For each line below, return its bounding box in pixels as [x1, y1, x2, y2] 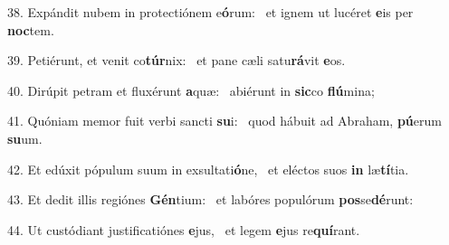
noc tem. [7, 20, 54, 39]
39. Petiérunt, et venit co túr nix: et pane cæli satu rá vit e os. [7, 51, 346, 70]
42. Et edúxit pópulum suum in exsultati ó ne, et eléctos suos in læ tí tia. [7, 159, 409, 178]
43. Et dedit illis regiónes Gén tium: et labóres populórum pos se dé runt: [7, 190, 414, 209]
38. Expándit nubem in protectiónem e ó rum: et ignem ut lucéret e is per [7, 3, 414, 21]
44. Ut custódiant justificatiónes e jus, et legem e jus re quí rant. [7, 220, 360, 239]
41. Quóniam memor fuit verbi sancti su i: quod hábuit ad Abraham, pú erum [7, 111, 442, 130]
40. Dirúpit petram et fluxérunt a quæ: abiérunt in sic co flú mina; [7, 80, 375, 99]
